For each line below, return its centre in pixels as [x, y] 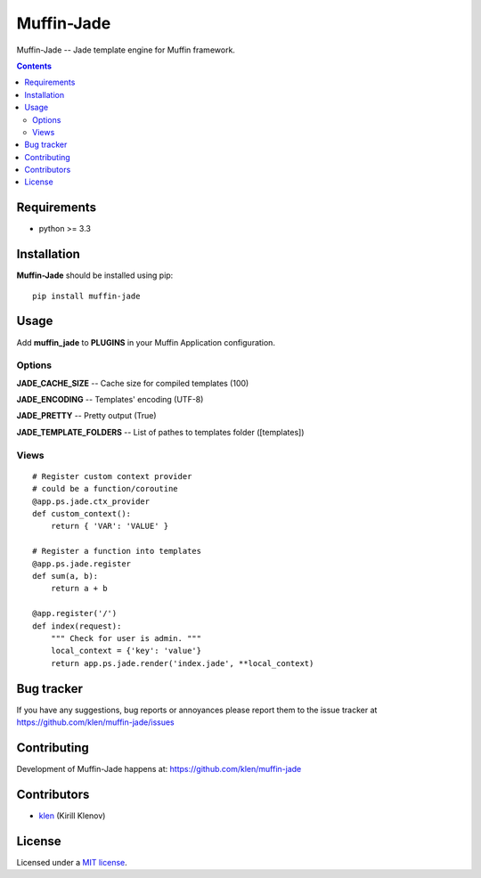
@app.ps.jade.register [82, 564]
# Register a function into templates [117, 551]
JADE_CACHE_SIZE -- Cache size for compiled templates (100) [133, 383]
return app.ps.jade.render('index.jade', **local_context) [182, 663]
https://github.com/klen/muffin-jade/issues [95, 722]
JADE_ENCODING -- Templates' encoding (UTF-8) [110, 400]
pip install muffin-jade [86, 296]
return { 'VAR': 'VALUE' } [110, 526]
